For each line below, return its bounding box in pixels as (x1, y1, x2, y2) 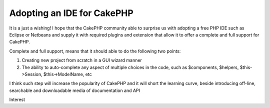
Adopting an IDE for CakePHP (9, 7, 133, 18)
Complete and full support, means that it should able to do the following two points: (9, 48, 181, 54)
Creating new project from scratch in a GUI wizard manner (21, 57, 142, 63)
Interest (9, 96, 25, 102)
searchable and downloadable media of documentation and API (9, 87, 140, 93)
